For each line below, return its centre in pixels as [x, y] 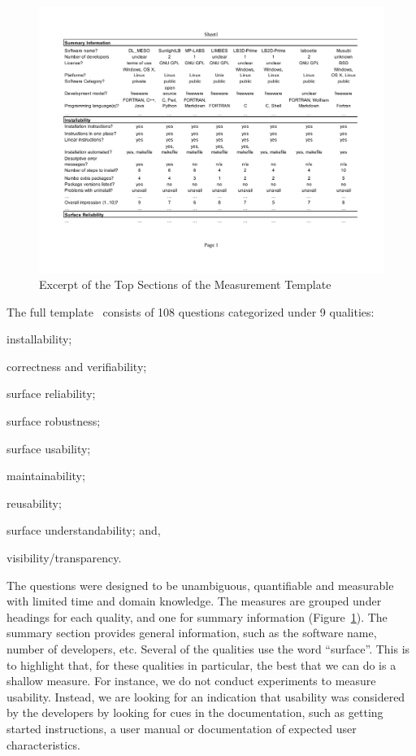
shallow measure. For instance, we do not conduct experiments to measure [191, 681]
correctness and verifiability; [77, 366]
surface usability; [49, 448]
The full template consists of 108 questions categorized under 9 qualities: [191, 311]
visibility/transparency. [64, 558]
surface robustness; [54, 421]
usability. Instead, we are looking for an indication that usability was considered [206, 696]
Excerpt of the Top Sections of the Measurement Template [185, 284]
